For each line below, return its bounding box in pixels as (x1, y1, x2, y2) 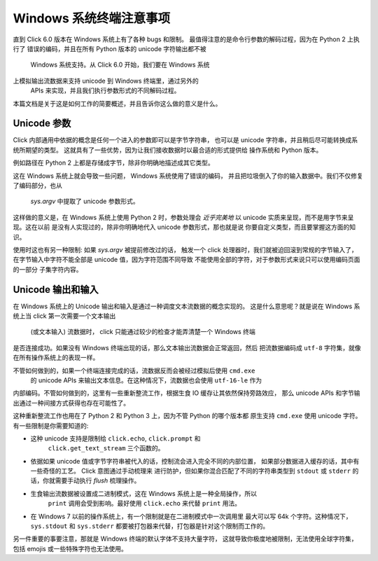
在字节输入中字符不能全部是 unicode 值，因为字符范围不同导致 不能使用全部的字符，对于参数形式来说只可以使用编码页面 (13, 256, 360, 264)
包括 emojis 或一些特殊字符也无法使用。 (13, 544, 127, 553)
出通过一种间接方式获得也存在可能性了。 (13, 399, 129, 407)
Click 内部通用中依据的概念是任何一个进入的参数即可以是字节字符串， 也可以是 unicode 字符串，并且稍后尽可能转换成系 (13, 136, 358, 144)
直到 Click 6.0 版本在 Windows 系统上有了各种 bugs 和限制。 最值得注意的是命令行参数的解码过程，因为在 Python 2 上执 (13, 35, 360, 43)
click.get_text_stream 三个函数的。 (48, 444, 164, 452)
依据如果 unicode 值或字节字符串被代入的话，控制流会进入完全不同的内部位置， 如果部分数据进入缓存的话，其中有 (30, 457, 360, 465)
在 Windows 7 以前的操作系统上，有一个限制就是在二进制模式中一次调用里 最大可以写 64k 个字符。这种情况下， (30, 512, 352, 520)
